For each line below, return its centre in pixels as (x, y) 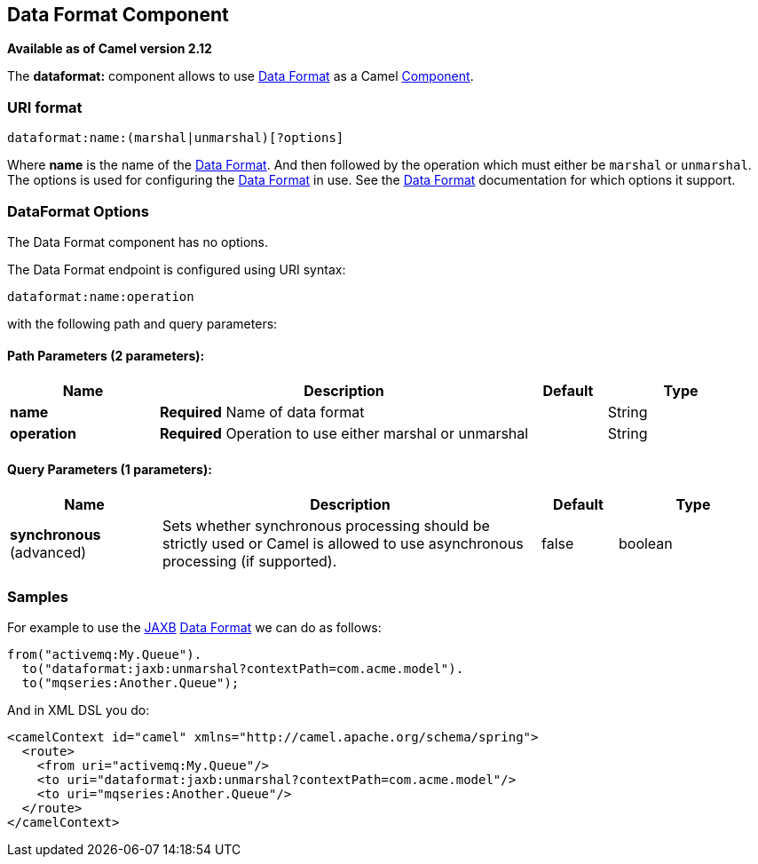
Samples (38, 596)
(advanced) (48, 553)
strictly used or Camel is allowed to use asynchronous (343, 544)
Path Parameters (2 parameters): (106, 355)
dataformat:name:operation (101, 296)
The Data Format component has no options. (138, 242)
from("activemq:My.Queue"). (105, 655)
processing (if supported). (250, 562)
